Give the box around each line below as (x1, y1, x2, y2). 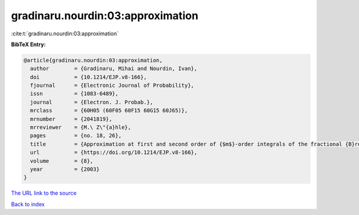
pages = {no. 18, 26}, (30, 132, 122, 139)
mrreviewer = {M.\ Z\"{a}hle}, (30, 124, 132, 131)
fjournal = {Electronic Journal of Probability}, (30, 82, 194, 89)
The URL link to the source (11, 189, 77, 197)
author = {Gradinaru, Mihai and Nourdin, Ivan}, (30, 65, 197, 72)
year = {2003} (30, 166, 100, 172)
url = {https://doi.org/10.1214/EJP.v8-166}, (30, 149, 197, 156)
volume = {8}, (30, 158, 94, 164)
